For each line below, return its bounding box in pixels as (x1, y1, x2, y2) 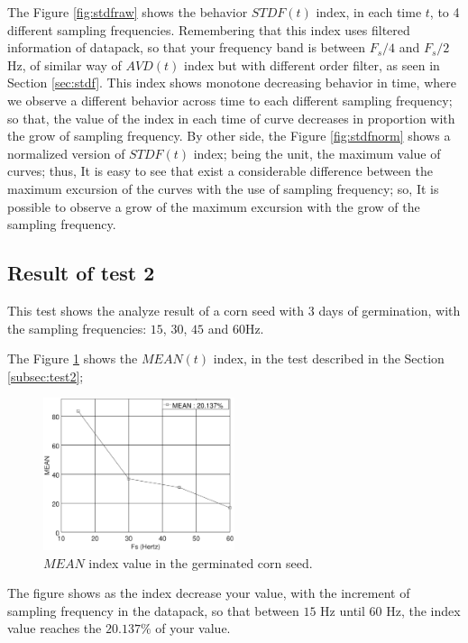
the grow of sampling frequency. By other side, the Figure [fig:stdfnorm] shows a (7, 126, 451, 145)
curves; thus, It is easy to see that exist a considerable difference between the (7, 161, 433, 180)
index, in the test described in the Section (213, 349, 445, 368)
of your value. (155, 619, 231, 638)
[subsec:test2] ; (7, 366, 84, 385)
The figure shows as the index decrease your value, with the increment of (7, 583, 410, 602)
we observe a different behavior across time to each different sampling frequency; (7, 90, 453, 109)
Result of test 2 (7, 259, 155, 287)
